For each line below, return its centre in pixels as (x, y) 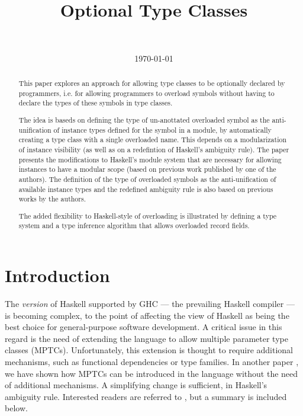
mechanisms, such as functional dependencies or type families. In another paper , (152, 361)
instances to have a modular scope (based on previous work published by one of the (147, 169)
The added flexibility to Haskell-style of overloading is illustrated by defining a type (148, 215)
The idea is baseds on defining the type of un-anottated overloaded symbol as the (144, 119)
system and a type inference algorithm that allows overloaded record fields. (134, 225)
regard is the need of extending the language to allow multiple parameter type (146, 338)
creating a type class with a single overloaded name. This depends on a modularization (153, 140)
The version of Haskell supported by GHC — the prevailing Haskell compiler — (150, 304)
